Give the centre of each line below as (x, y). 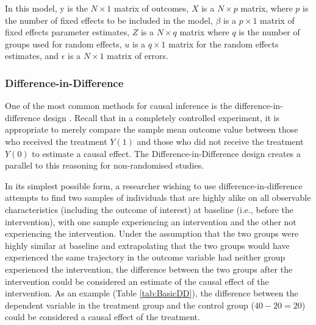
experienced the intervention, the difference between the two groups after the (149, 269)
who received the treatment (56, 141)
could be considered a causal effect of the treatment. (102, 317)
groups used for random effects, (63, 44)
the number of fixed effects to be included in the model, (109, 20)
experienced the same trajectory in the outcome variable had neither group (145, 257)
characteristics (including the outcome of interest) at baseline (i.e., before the (149, 209)
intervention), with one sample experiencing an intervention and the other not (151, 221)
